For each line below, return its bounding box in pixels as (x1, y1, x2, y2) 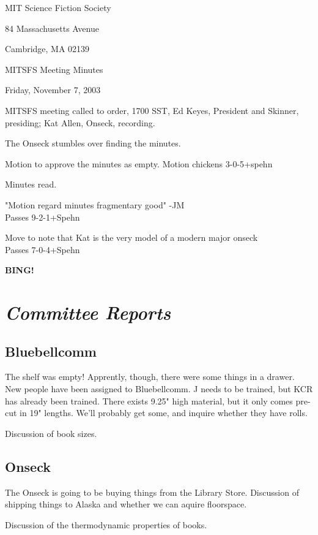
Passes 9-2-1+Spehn (5, 210, 80, 223)
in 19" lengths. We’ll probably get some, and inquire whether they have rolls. (20, 406, 308, 419)
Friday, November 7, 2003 (5, 83, 101, 96)
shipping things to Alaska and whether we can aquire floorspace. (5, 498, 247, 510)
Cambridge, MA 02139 (5, 42, 90, 55)
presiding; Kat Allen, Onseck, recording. (5, 116, 155, 129)
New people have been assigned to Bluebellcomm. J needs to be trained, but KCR (5, 382, 313, 395)
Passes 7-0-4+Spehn (5, 243, 80, 256)
